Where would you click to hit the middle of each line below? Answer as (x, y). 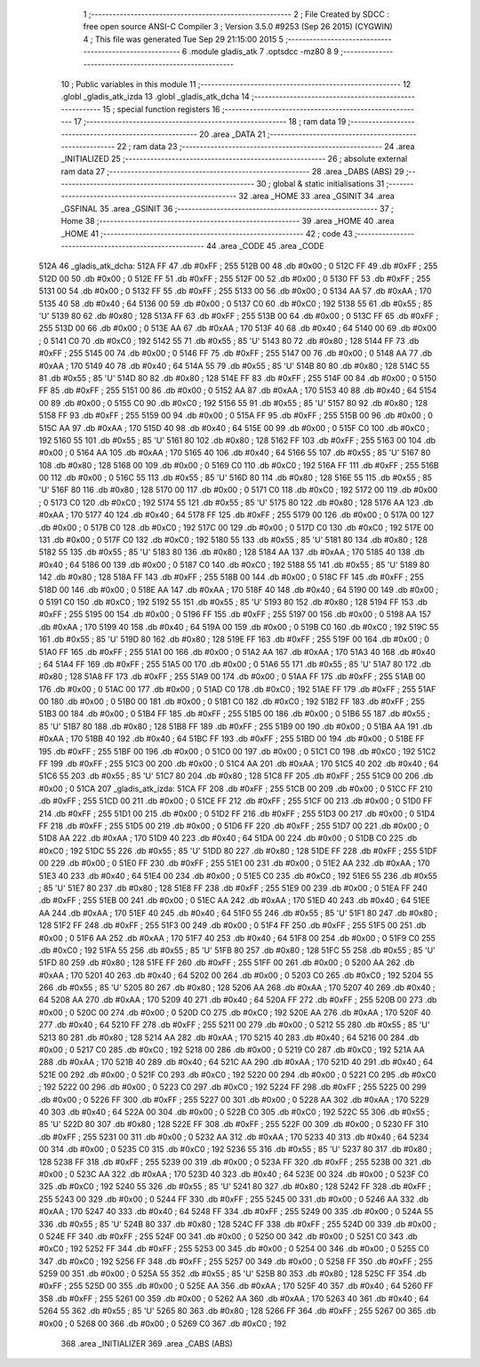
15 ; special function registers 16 (162, 109)
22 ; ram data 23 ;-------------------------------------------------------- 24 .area (266, 146)
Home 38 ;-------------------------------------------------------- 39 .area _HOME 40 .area (228, 221)
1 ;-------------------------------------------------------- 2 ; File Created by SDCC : (236, 14)
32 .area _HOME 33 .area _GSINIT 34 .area (316, 196)
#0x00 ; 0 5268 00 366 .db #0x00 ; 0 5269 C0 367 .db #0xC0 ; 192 (163, 1323)
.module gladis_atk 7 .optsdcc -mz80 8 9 (264, 52)
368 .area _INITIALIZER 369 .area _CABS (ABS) (147, 1344)
